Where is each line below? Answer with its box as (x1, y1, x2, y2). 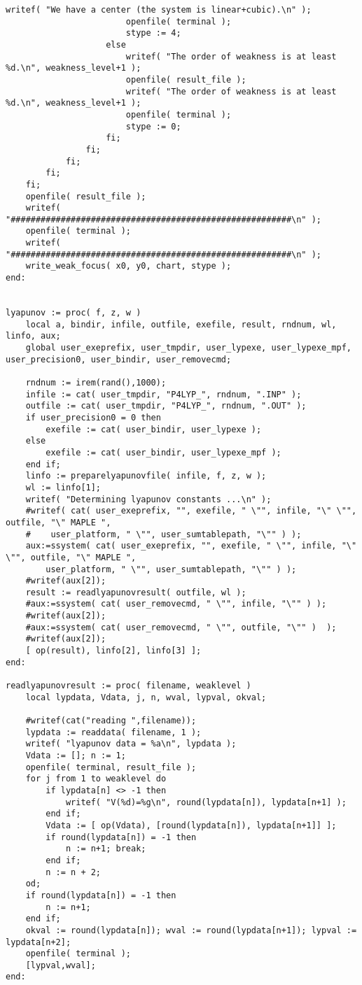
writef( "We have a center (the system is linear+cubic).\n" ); (6, 5, 312, 15)
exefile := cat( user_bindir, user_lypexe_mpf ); (46, 447, 281, 458)
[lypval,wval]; (25, 960, 96, 970)
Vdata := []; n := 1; (25, 751, 126, 760)
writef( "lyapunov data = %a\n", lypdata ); (25, 739, 237, 749)
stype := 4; (125, 28, 181, 38)
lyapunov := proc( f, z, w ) (6, 308, 141, 318)
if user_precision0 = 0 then (25, 412, 161, 423)
